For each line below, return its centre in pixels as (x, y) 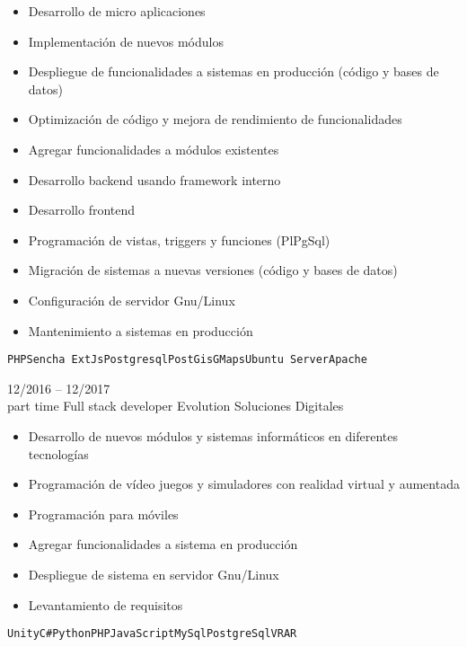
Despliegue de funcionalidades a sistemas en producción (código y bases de (233, 71)
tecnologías (58, 453)
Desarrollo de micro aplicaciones (117, 11)
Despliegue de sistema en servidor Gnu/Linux (154, 574)
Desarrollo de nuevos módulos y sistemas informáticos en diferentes (213, 435)
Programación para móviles (103, 514)
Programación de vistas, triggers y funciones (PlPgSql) (179, 239)
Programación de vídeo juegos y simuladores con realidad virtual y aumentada (244, 484)
